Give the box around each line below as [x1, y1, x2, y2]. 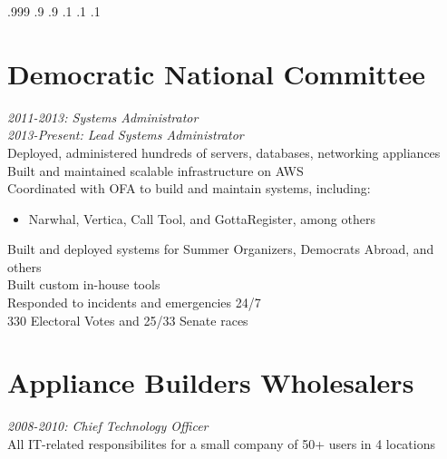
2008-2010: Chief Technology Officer [7, 416, 209, 435]
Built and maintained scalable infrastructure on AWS [7, 161, 304, 180]
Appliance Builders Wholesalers [7, 364, 414, 401]
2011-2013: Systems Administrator [7, 107, 199, 126]
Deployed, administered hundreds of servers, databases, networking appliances [7, 142, 441, 161]
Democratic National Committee [7, 54, 426, 92]
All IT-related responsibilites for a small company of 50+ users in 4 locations [7, 434, 436, 453]
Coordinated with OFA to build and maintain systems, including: [7, 179, 371, 198]
